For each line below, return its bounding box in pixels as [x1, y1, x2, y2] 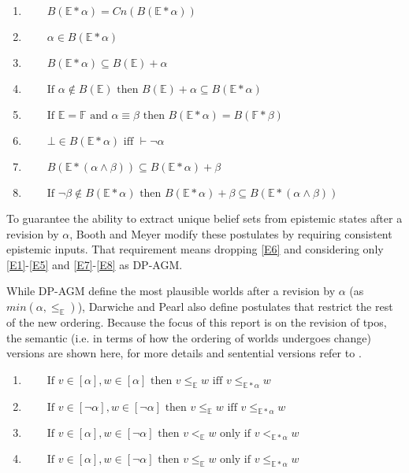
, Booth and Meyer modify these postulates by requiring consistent [69, 225, 392, 242]
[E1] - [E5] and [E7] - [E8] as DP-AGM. [6, 256, 183, 272]
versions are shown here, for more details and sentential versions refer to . [6, 345, 362, 361]
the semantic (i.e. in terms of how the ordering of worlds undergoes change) [6, 329, 371, 346]
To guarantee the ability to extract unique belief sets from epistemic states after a [6, 210, 403, 226]
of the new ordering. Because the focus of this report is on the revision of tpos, [6, 313, 387, 330]
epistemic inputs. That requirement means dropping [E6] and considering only [6, 241, 384, 257]
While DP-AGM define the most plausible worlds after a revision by [6, 283, 336, 299]
